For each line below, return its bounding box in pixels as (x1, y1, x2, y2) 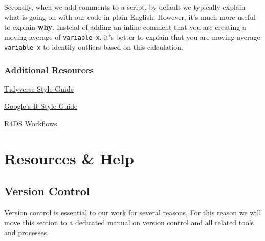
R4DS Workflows (4, 118, 57, 128)
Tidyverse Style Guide (4, 83, 74, 94)
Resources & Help (4, 148, 134, 169)
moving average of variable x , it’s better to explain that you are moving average (4, 31, 260, 42)
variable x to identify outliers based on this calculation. (4, 41, 183, 52)
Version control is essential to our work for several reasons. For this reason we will (4, 207, 261, 217)
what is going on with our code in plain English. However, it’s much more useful (4, 11, 256, 22)
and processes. (4, 227, 49, 237)
